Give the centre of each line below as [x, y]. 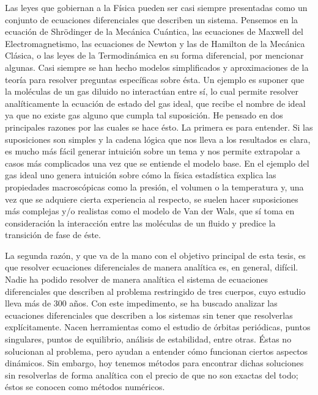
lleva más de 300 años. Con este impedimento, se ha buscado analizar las [141, 303]
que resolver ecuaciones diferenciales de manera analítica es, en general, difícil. [152, 267]
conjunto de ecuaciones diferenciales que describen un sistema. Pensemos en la [152, 19]
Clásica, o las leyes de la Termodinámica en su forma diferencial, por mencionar [154, 55]
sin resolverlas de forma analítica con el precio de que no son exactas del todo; [152, 375]
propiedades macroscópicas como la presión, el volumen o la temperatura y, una [154, 187]
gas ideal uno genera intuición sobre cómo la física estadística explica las [141, 175]
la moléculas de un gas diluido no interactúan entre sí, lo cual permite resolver [152, 91]
